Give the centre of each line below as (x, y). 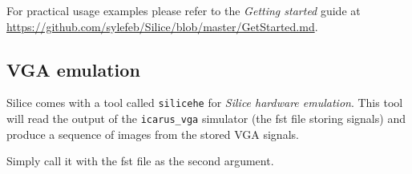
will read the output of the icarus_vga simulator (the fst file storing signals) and (206, 119)
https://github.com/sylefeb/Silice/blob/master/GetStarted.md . (162, 26)
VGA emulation (73, 69)
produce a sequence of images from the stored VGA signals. (153, 134)
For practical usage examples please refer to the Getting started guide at (184, 10)
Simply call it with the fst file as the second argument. (140, 161)
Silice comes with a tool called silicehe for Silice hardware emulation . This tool (205, 103)
